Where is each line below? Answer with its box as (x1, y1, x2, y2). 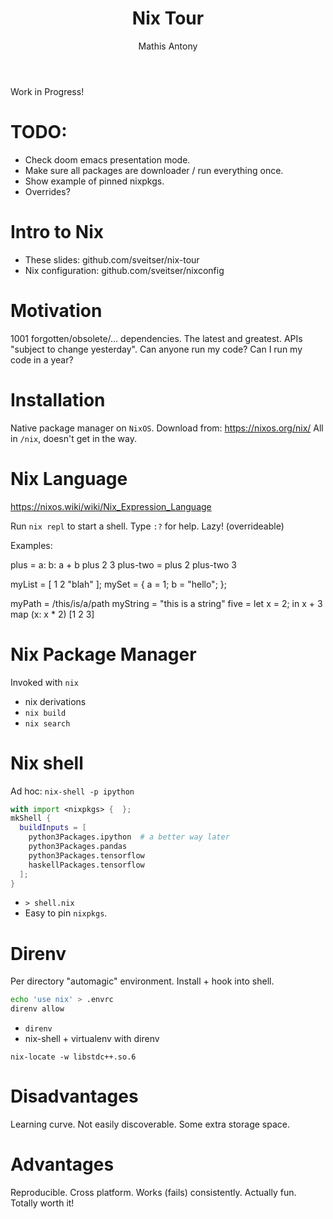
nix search (24, 718, 71, 729)
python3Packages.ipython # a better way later (28, 832, 230, 842)
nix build (24, 708, 67, 718)
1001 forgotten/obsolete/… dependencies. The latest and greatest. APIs (10, 332, 303, 344)
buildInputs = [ (19, 823, 87, 833)
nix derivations (24, 695, 87, 707)
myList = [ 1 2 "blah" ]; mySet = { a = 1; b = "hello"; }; (10, 578, 227, 590)
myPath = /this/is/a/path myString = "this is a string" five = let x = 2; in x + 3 (10, 597, 323, 609)
